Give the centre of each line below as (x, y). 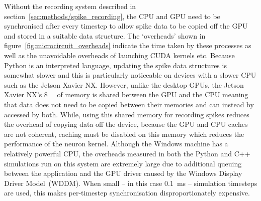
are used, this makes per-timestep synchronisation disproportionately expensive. (127, 193)
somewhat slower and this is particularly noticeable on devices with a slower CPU (130, 75)
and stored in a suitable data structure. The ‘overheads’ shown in (105, 35)
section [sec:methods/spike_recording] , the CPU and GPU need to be (112, 16)
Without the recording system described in (70, 6)
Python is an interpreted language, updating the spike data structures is (115, 65)
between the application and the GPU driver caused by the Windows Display (123, 173)
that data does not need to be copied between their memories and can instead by (129, 104)
